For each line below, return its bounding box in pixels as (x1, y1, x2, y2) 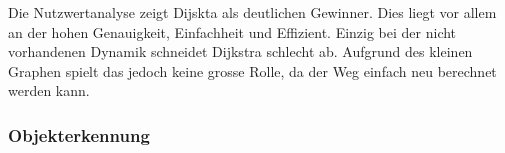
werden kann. (8, 80, 90, 101)
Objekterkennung (8, 122, 150, 147)
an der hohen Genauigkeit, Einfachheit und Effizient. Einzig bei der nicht (8, 21, 457, 42)
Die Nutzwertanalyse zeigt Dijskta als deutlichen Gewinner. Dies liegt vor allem (8, 2, 497, 22)
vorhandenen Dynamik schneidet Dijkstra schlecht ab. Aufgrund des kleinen (8, 41, 473, 62)
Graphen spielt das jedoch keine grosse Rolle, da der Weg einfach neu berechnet (8, 60, 497, 81)
